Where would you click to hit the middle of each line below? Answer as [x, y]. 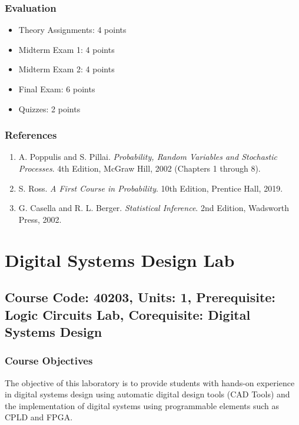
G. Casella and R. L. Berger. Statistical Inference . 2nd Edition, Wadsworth [154, 208]
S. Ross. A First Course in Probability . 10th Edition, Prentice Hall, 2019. [151, 188]
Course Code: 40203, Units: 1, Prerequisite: [140, 297]
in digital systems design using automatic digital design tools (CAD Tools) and [147, 394]
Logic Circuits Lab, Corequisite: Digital [128, 314]
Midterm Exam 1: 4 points [67, 49]
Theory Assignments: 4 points [72, 30]
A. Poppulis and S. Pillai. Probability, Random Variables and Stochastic [148, 157]
